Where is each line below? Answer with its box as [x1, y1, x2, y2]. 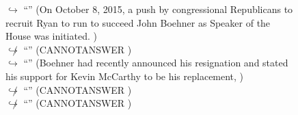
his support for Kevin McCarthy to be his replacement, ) [5, 68, 244, 83]
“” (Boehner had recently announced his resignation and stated [23, 55, 288, 70]
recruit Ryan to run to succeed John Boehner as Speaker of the [5, 15, 271, 29]
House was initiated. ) [5, 29, 97, 43]
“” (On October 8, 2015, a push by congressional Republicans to [23, 2, 293, 16]
